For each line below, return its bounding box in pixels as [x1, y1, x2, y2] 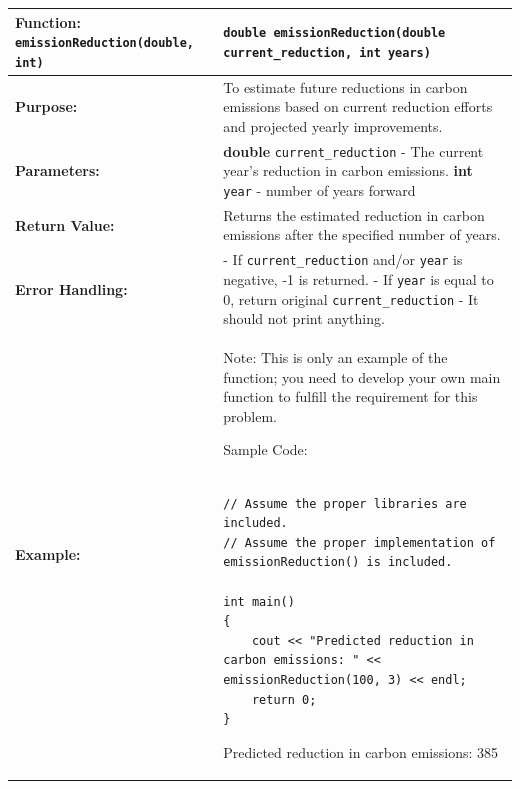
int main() [223, 594, 295, 609]
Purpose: [15, 96, 78, 117]
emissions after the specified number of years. [223, 224, 501, 245]
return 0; [251, 692, 317, 707]
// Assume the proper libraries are [223, 496, 467, 511]
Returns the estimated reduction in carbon [223, 204, 485, 225]
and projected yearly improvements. [223, 115, 443, 136]
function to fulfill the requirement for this [223, 386, 478, 407]
